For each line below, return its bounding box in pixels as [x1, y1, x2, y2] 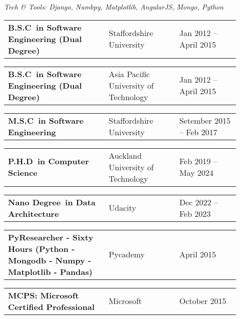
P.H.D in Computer [8, 155, 89, 167]
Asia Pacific [108, 68, 150, 80]
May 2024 [179, 167, 213, 179]
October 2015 [179, 295, 226, 307]
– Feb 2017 [179, 126, 217, 138]
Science [8, 167, 37, 179]
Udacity [108, 202, 136, 214]
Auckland [108, 149, 142, 161]
